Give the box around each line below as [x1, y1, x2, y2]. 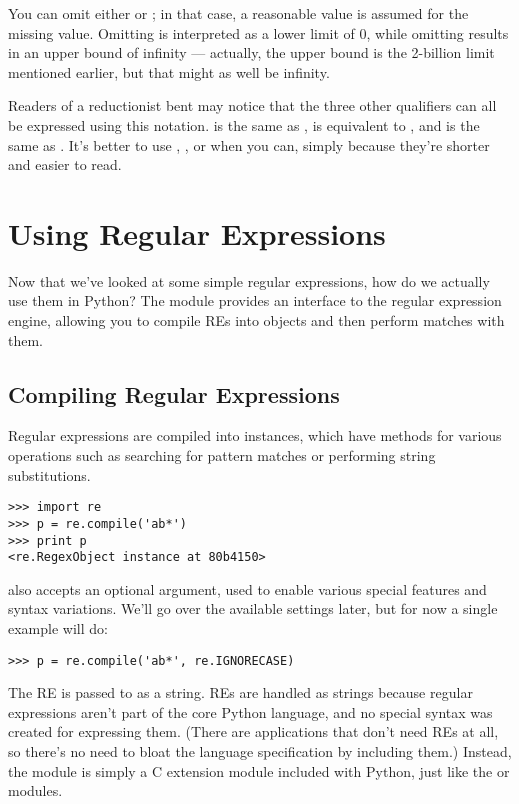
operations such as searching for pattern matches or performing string [8, 445, 436, 466]
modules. [8, 780, 63, 801]
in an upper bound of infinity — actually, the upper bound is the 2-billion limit [8, 42, 495, 63]
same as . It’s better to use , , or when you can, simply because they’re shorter [8, 134, 490, 155]
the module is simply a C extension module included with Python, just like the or [8, 760, 510, 781]
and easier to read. [8, 154, 122, 175]
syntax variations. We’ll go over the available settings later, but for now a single [8, 598, 498, 619]
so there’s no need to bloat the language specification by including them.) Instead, [8, 741, 512, 762]
